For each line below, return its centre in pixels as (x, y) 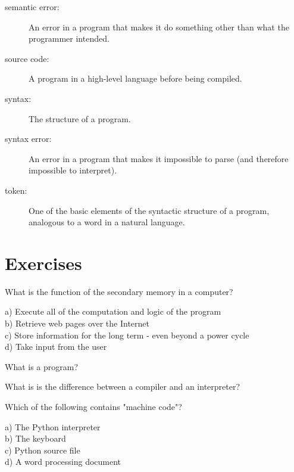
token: (16, 190)
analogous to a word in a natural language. (107, 222)
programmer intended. (69, 38)
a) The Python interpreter (53, 426)
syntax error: (28, 139)
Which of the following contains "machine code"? (93, 406)
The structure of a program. (80, 118)
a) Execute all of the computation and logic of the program (113, 311)
